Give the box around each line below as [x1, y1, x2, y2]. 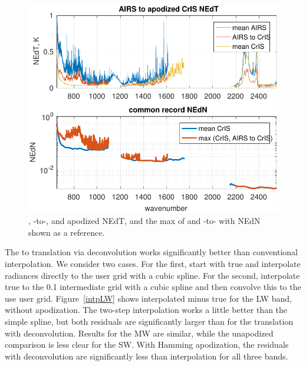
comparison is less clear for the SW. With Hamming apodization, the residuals [5, 338, 289, 351]
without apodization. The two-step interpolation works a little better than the [5, 304, 288, 316]
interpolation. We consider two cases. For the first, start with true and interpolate [5, 257, 301, 269]
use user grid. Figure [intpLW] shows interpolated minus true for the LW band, [5, 292, 292, 304]
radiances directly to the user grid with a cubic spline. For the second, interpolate [5, 269, 300, 281]
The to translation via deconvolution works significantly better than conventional [5, 246, 298, 258]
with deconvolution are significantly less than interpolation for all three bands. [5, 349, 288, 362]
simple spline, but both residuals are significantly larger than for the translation [5, 315, 294, 327]
